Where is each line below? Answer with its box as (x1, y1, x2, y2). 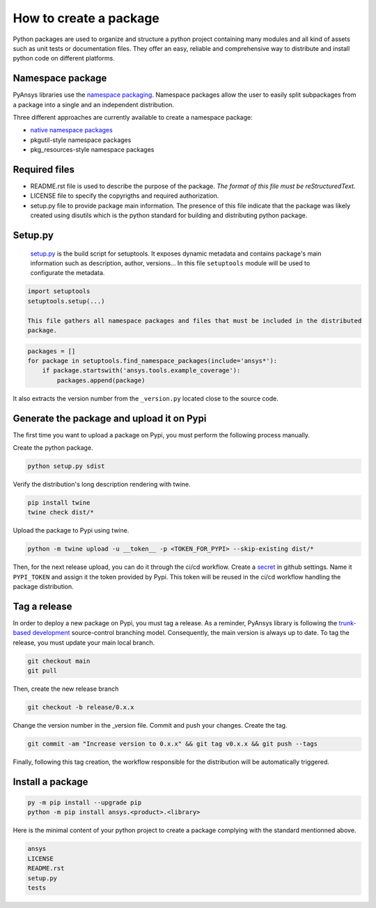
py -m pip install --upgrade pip (27, 799, 142, 807)
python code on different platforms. (13, 54, 115, 63)
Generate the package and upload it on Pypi (13, 412, 207, 424)
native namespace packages (30, 126, 113, 134)
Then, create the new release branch (13, 684, 119, 693)
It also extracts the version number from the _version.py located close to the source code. (13, 394, 279, 402)
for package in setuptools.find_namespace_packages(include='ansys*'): (27, 357, 278, 365)
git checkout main (27, 657, 91, 665)
